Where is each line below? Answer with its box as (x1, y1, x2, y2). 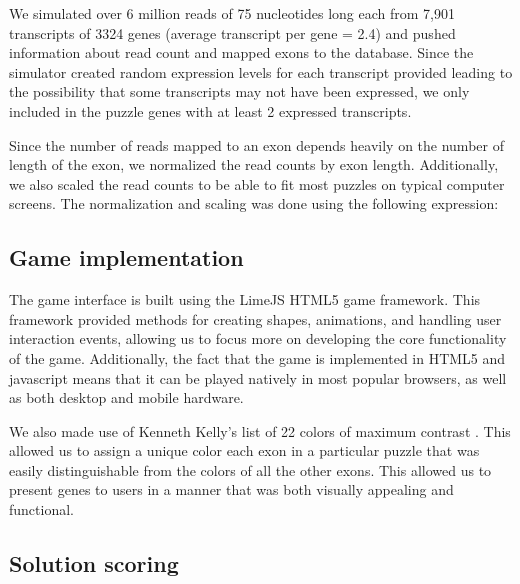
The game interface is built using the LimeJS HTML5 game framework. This (9, 289, 481, 310)
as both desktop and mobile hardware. (9, 387, 244, 408)
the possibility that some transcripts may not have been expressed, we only (9, 81, 470, 102)
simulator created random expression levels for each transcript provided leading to (9, 61, 513, 82)
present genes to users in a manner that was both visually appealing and (9, 479, 454, 500)
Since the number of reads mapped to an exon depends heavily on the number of (9, 134, 504, 155)
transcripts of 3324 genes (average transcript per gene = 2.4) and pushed (9, 22, 456, 43)
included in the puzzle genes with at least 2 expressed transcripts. (9, 100, 412, 121)
